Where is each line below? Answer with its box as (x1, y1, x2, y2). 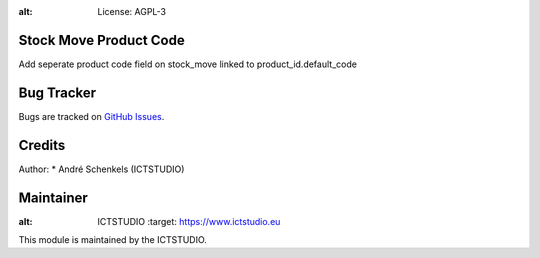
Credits (18, 136, 66, 154)
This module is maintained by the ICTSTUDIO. (18, 234, 207, 246)
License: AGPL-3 (97, 6, 167, 17)
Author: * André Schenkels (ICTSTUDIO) (18, 163, 185, 175)
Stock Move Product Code (18, 31, 185, 49)
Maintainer (18, 189, 89, 206)
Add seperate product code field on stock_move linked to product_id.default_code (18, 58, 357, 70)
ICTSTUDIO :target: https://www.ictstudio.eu (97, 215, 281, 227)
